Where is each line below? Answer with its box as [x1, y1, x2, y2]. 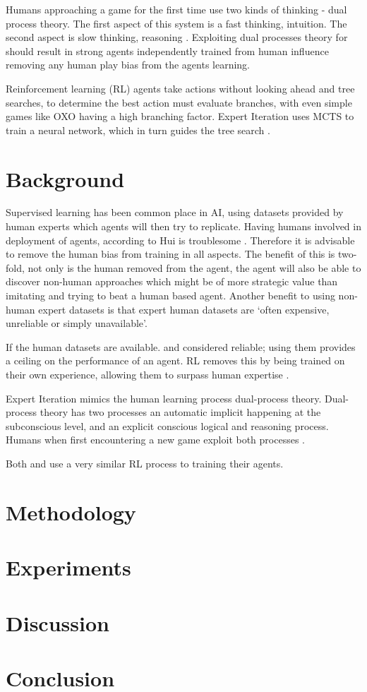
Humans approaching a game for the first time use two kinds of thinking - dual [6, 2, 347, 16]
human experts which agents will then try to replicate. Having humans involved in [6, 219, 361, 234]
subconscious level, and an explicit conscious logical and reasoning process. [6, 418, 329, 433]
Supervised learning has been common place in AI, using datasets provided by [6, 205, 344, 220]
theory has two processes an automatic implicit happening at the [40, 405, 321, 419]
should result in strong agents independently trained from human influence [6, 43, 329, 58]
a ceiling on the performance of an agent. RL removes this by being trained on [6, 353, 345, 368]
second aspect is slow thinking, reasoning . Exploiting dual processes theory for [6, 30, 348, 44]
